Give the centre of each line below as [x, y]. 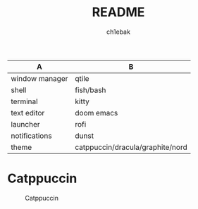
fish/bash [91, 90]
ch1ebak [118, 32]
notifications [31, 136]
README [118, 12]
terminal [24, 101]
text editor [28, 113]
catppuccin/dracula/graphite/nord [131, 147]
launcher [25, 124]
